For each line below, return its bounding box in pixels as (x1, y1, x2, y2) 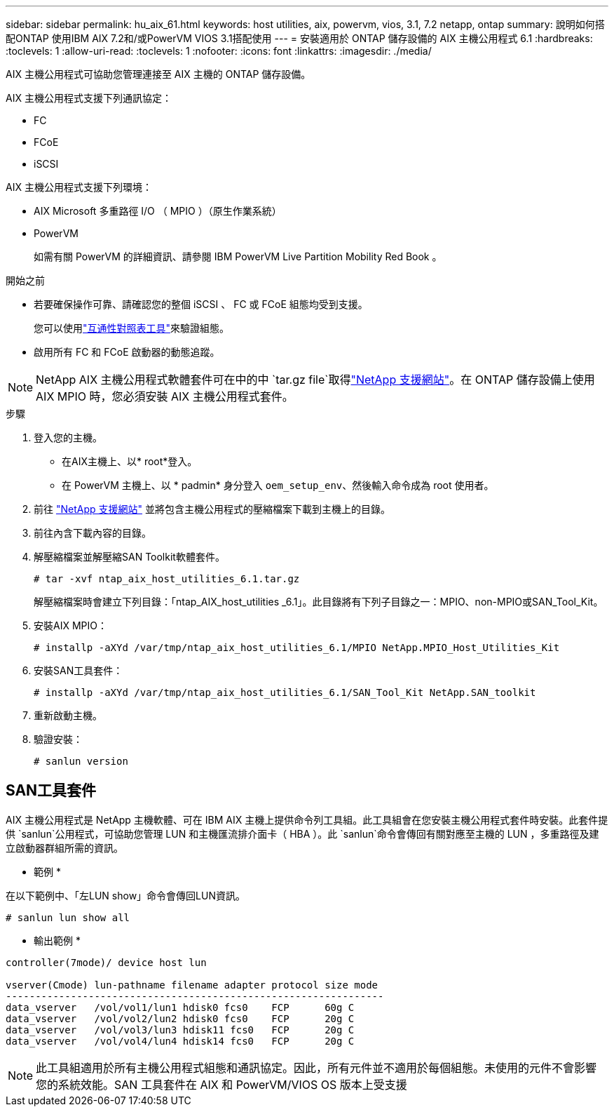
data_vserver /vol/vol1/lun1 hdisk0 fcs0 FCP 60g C (6, 1001, 355, 1013)
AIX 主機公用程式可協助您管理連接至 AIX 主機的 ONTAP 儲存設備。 (6, 68, 311, 80)
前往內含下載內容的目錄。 (34, 527, 151, 539)
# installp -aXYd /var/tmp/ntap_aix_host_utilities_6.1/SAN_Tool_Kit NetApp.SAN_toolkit (34, 687, 536, 698)
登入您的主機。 (34, 431, 102, 443)
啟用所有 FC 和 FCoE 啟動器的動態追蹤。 (34, 346, 220, 358)
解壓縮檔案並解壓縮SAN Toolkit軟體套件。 (34, 551, 225, 563)
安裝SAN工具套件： (34, 664, 123, 676)
